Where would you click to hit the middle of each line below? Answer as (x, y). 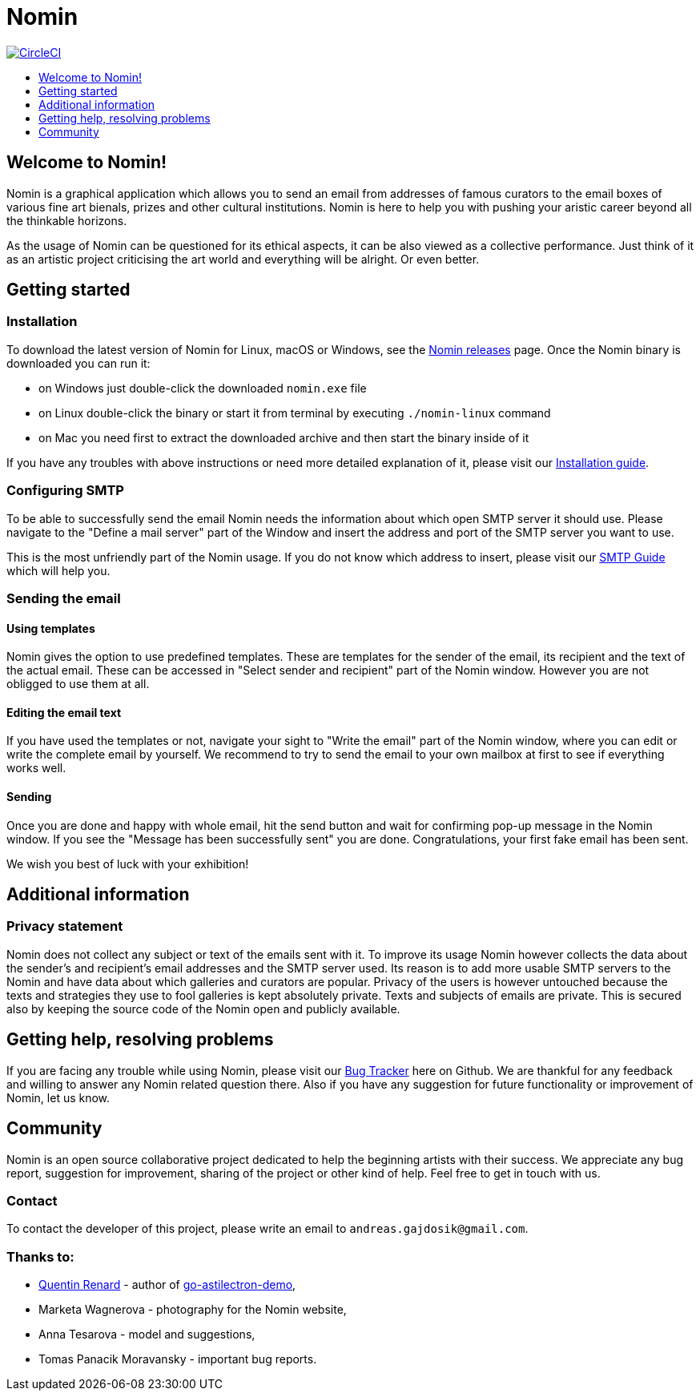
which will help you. (58, 570)
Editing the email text (64, 712)
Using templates (51, 628)
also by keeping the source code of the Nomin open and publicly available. (203, 1008)
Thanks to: (40, 1256)
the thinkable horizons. (67, 220)
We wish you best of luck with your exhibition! (128, 864)
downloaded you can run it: (78, 363)
